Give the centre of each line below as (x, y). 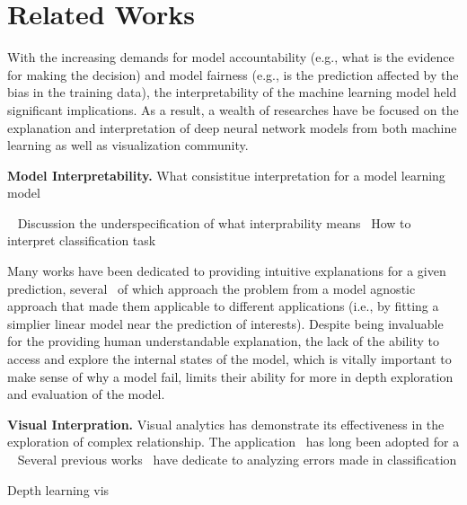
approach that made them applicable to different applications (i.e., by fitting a (223, 306)
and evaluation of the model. (86, 394)
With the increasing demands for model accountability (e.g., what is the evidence (231, 57)
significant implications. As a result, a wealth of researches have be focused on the (233, 109)
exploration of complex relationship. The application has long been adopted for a (233, 442)
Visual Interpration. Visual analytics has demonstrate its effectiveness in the (226, 424)
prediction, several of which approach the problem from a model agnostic (211, 288)
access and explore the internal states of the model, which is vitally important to (229, 359)
